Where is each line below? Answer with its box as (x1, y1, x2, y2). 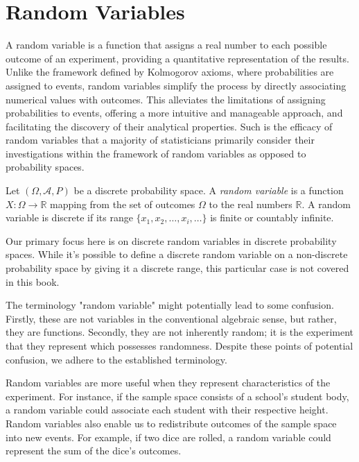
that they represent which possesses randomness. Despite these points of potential (6, 339, 353, 352)
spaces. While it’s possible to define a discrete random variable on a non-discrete (6, 247, 348, 262)
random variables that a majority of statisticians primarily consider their (6, 132, 315, 147)
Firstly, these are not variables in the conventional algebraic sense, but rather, (6, 311, 337, 325)
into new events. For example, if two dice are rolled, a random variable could (6, 429, 331, 444)
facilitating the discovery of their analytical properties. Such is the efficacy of (6, 119, 333, 133)
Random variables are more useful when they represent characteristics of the (6, 375, 331, 390)
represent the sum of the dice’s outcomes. (6, 443, 182, 458)
